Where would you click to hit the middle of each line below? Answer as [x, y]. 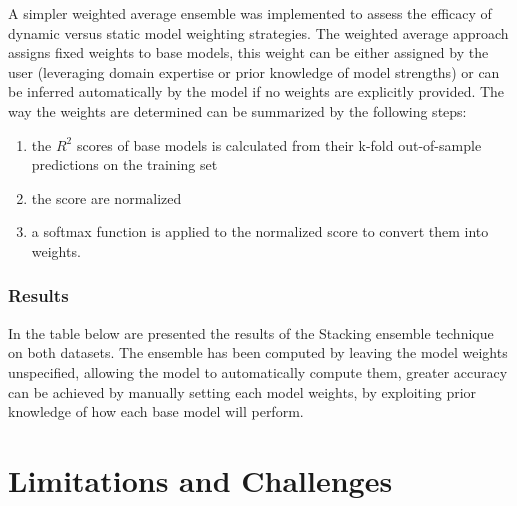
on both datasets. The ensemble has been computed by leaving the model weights [258, 352]
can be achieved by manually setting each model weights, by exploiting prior [242, 391]
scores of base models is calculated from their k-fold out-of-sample [279, 144]
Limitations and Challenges [200, 479]
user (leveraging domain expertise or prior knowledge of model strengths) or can [254, 71]
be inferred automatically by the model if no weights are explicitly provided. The [256, 91]
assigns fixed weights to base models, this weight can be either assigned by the [248, 52]
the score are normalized [106, 197]
